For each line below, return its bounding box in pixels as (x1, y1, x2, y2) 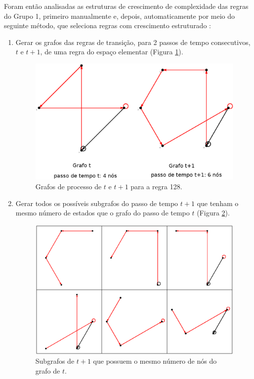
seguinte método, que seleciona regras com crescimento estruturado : (4, 20, 211, 31)
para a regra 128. (130, 181, 182, 192)
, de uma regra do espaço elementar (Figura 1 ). (40, 46, 183, 57)
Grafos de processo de (35, 181, 102, 192)
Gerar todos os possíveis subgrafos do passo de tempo (15, 198, 178, 208)
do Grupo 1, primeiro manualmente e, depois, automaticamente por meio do (4, 10, 235, 21)
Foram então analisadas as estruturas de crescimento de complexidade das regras (4, 1, 249, 11)
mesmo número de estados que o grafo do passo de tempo (15, 208, 190, 218)
